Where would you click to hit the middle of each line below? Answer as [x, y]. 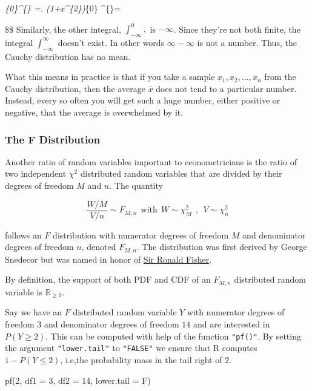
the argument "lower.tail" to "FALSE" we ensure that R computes [131, 348]
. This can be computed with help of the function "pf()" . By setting [173, 336]
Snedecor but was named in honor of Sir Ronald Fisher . [108, 259]
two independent [36, 173]
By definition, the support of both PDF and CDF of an [108, 279]
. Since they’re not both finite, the [237, 29]
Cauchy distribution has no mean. [68, 56]
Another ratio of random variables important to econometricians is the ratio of [151, 161]
